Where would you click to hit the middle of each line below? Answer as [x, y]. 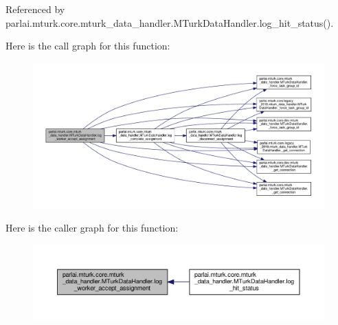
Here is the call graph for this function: [88, 46]
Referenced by [35, 9]
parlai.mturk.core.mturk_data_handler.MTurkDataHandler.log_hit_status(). [170, 22]
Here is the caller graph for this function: [92, 228]
